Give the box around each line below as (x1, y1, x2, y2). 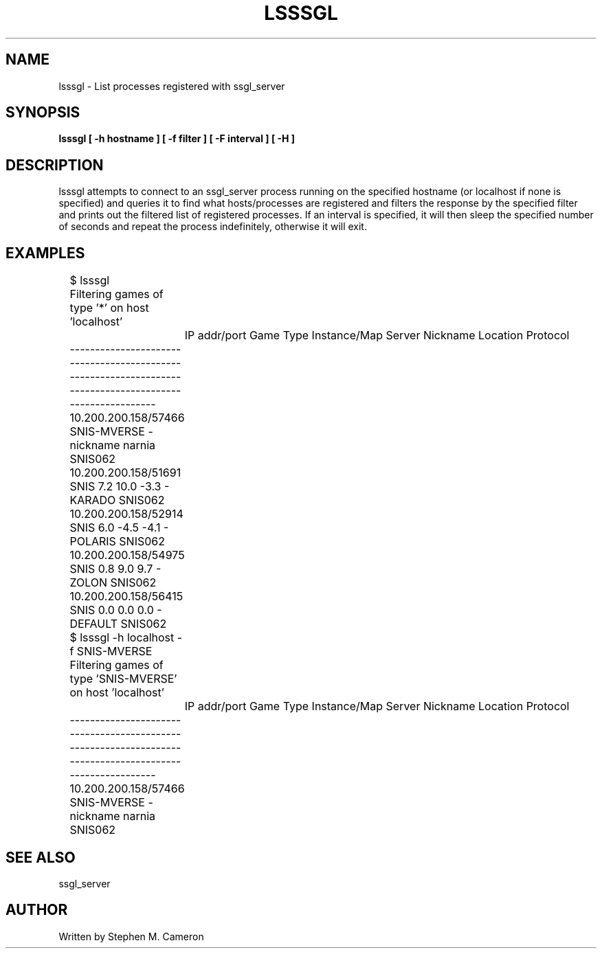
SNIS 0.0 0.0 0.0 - (69, 603, 162, 617)
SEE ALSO (5, 848, 76, 866)
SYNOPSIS (5, 104, 80, 122)
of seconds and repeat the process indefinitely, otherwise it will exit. (58, 220, 367, 233)
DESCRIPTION (5, 156, 104, 174)
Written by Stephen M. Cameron (58, 930, 204, 942)
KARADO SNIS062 (69, 493, 165, 508)
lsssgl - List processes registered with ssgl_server (58, 80, 285, 92)
